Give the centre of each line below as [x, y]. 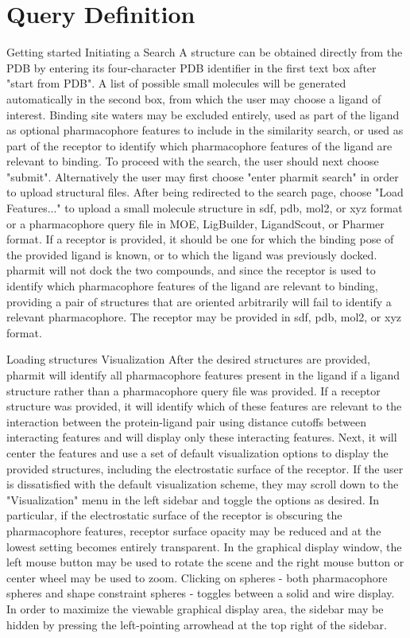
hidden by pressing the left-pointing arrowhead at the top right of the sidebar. [197, 624]
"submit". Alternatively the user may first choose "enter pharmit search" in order [203, 176]
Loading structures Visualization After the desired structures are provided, [188, 359]
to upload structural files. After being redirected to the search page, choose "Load [205, 192]
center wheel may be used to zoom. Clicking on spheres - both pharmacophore [197, 577]
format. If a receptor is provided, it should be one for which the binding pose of [200, 239]
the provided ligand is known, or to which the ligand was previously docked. [192, 254]
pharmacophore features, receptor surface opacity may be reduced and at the [194, 530]
